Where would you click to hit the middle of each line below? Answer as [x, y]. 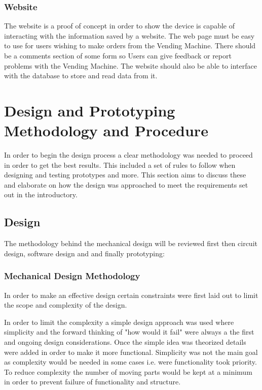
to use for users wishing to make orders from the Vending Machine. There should [130, 46]
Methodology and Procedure [106, 130]
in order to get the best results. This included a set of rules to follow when [120, 164]
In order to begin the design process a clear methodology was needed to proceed [128, 155]
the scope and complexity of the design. [66, 305]
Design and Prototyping [90, 110]
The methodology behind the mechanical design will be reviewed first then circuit [131, 243]
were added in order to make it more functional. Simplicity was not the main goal [131, 352]
